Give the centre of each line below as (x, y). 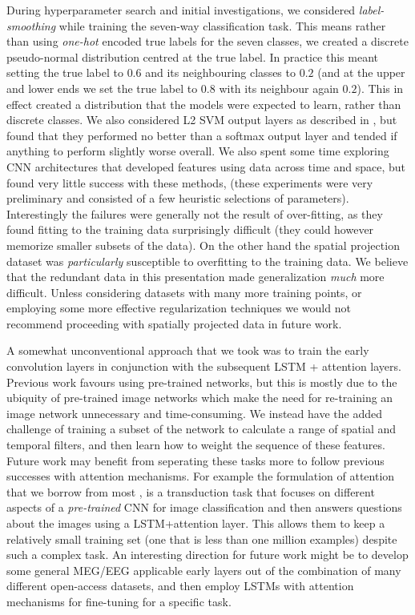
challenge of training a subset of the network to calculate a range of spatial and (201, 429)
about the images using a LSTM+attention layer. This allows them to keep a (196, 523)
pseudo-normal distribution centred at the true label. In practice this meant (193, 56)
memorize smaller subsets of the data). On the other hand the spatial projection (203, 245)
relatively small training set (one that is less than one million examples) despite (202, 539)
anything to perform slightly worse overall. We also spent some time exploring (198, 151)
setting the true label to (65, 72)
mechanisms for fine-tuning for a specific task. (119, 601)
